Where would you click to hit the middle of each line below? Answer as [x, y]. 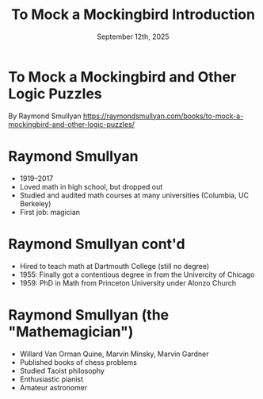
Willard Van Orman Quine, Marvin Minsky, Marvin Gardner [114, 354]
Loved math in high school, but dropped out [91, 186]
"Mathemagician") [71, 332]
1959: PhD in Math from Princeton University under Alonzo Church [128, 282]
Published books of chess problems [78, 362]
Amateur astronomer [53, 387]
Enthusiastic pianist [51, 379]
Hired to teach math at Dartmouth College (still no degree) [114, 266]
